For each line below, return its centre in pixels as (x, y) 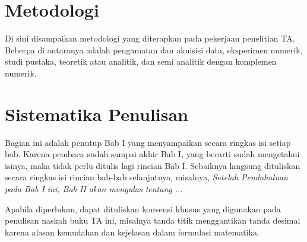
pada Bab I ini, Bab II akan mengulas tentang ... (94, 189)
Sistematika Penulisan (96, 114)
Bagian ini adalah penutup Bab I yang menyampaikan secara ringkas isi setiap (148, 142)
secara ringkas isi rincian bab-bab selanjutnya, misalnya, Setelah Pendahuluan (146, 177)
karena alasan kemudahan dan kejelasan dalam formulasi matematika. (132, 232)
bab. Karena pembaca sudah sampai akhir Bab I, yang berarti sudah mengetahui (152, 154)
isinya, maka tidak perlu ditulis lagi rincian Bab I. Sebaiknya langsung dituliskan (153, 165)
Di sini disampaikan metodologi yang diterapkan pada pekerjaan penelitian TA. (150, 38)
